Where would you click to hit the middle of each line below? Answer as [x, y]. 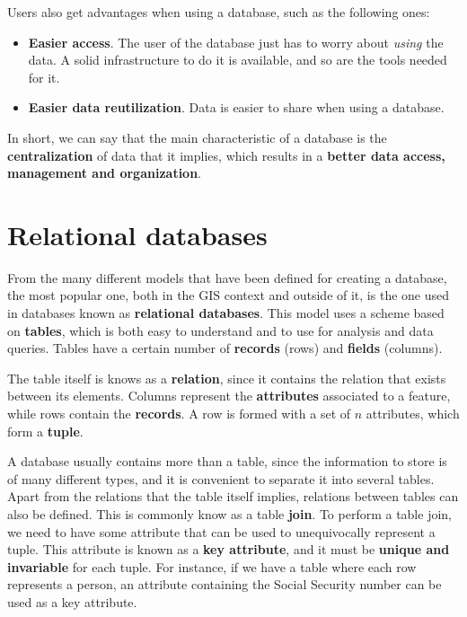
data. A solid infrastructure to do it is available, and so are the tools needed [238, 60]
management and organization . [105, 173]
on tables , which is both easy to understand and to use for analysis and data [220, 330]
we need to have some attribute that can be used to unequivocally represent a [221, 531]
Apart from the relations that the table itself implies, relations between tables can [233, 496]
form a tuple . [45, 431]
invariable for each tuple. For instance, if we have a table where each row [212, 566]
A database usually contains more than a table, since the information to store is [227, 461]
